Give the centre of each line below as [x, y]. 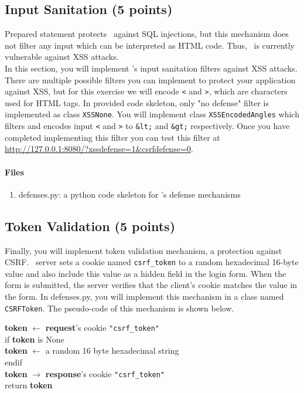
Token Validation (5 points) [90, 226]
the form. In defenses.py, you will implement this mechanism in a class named [144, 296]
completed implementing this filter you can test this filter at [112, 137]
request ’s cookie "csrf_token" [102, 328]
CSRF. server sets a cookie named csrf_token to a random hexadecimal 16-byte [152, 262]
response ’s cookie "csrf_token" [105, 373]
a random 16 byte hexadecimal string [112, 350]
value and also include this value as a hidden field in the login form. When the [146, 273]
